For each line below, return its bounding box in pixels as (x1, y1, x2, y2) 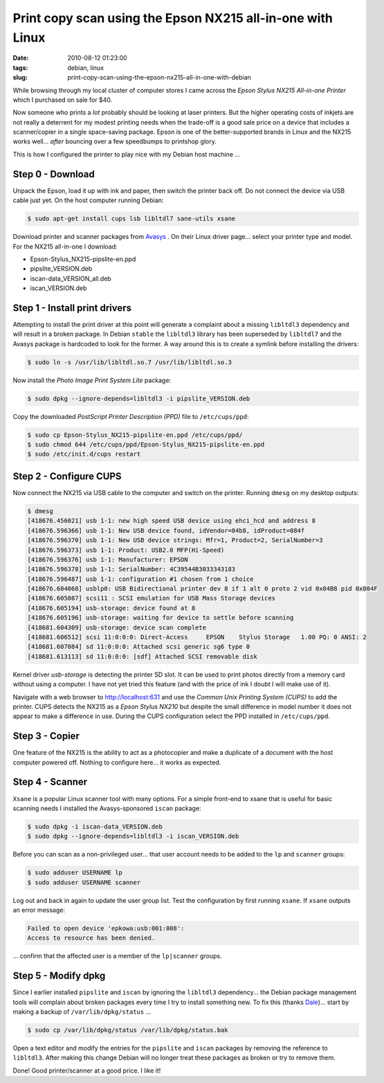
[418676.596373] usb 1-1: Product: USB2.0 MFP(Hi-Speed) (27, 546, 225, 554)
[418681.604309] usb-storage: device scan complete (27, 623, 207, 632)
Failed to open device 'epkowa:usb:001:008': (27, 924, 185, 933)
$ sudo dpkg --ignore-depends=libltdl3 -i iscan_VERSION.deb (27, 832, 239, 841)
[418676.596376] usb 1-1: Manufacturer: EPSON (27, 555, 188, 564)
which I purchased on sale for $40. (12, 96, 113, 104)
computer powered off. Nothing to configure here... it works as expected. (12, 758, 221, 767)
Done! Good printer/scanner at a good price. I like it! (12, 1066, 161, 1075)
